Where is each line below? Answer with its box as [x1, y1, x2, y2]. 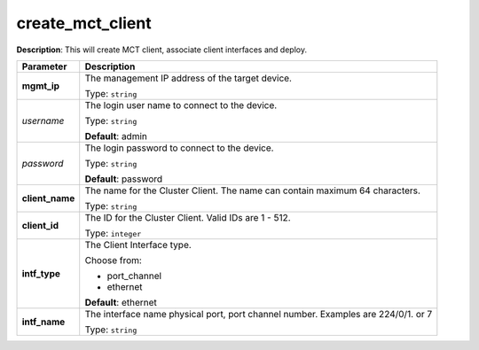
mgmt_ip [21, 80, 60, 92]
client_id [21, 219, 59, 231]
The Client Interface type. [84, 238, 192, 251]
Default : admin [84, 129, 148, 142]
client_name [21, 191, 75, 204]
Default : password [84, 173, 163, 185]
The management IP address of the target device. [84, 72, 293, 84]
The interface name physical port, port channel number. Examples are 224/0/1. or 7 [84, 307, 433, 320]
